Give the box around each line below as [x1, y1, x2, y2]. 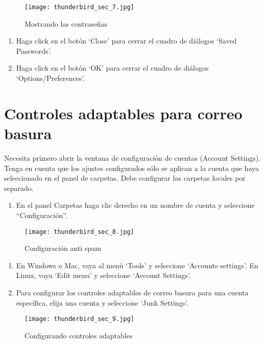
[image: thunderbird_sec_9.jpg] [25, 315, 134, 323]
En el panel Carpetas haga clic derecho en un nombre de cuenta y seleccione [16, 200, 255, 210]
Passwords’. [16, 45, 52, 56]
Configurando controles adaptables [25, 330, 133, 340]
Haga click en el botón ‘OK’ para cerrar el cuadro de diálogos [16, 62, 209, 73]
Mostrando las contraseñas [25, 18, 108, 29]
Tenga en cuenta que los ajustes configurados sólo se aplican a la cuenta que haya [4, 162, 259, 173]
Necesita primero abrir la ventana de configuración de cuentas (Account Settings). [4, 152, 261, 163]
